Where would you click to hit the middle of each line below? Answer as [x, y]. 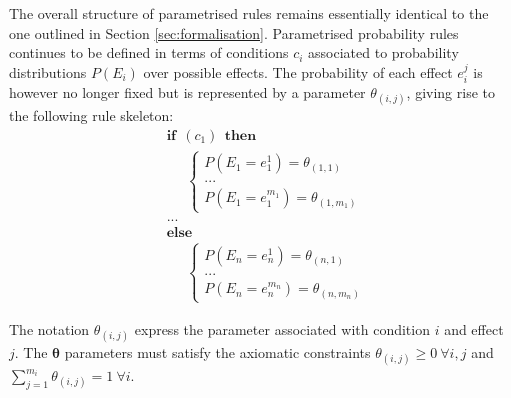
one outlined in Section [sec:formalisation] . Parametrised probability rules [234, 32]
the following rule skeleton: [91, 115]
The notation [49, 328]
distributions [48, 71]
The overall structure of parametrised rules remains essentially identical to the [249, 13]
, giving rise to [450, 92]
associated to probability [383, 52]
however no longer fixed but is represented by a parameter [187, 92]
